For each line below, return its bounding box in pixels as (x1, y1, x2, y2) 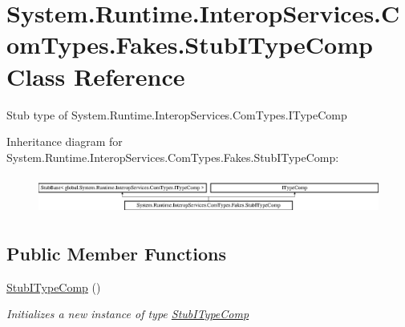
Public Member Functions (6, 240, 226, 265)
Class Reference (6, 59, 185, 92)
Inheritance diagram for (6, 133, 123, 150)
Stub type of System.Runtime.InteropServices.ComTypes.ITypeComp (6, 106, 347, 123)
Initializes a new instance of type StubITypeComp (6, 305, 249, 322)
